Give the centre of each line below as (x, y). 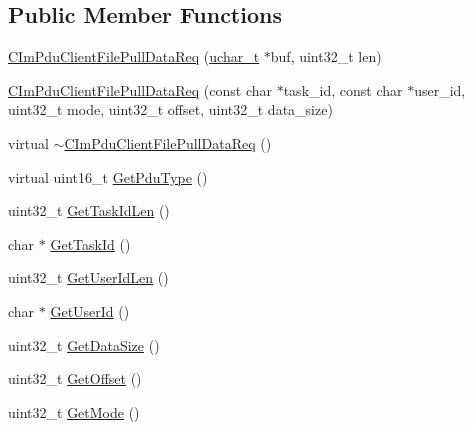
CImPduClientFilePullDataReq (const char (140, 89)
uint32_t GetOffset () (75, 378)
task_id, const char (343, 89)
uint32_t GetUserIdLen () (88, 277)
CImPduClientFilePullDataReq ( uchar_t (134, 56)
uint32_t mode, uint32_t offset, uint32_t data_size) (170, 109)
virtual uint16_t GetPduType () (108, 176)
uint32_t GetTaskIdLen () (89, 210)
